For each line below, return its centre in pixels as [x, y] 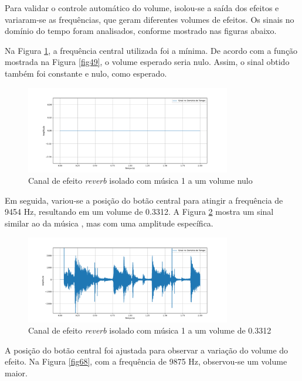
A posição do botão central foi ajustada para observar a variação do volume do [147, 350]
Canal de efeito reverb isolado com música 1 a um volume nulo [140, 181]
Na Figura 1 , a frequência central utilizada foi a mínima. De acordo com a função [151, 50]
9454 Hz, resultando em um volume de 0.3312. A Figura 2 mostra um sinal [139, 212]
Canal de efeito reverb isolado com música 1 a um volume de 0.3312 [150, 330]
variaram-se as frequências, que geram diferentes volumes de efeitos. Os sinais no [150, 19]
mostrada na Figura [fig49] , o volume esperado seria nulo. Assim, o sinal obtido [147, 62]
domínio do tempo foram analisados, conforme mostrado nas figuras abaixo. [141, 31]
